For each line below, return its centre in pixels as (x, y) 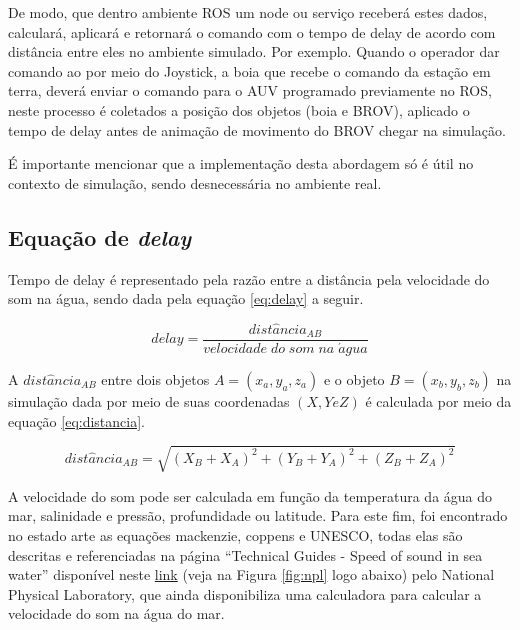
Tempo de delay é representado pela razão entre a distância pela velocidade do (249, 278)
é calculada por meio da (438, 401)
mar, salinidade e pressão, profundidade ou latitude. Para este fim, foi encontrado (258, 515)
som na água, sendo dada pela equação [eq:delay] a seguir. (186, 298)
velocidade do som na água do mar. (116, 613)
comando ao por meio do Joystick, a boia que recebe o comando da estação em (249, 70)
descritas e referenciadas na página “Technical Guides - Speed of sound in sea (245, 554)
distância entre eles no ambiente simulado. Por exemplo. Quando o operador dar (254, 51)
